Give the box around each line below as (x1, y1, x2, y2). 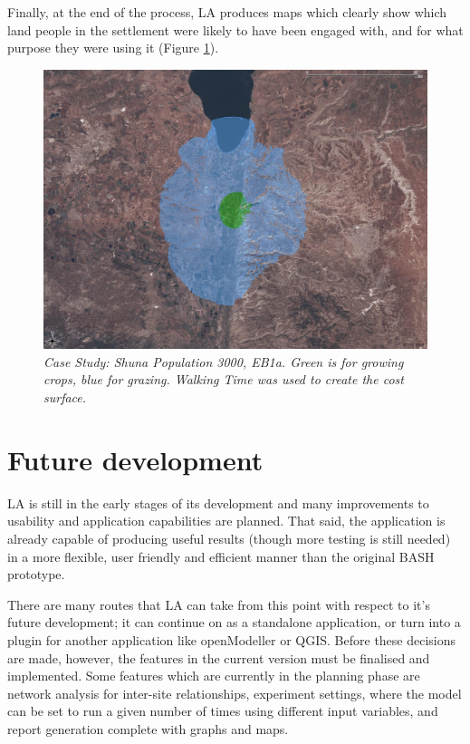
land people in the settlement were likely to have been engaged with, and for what (7, 20, 464, 39)
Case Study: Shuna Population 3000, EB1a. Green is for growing (43, 352, 404, 371)
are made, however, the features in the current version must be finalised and (7, 648, 430, 667)
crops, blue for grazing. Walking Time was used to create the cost (43, 370, 404, 389)
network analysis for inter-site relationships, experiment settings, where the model (7, 683, 462, 702)
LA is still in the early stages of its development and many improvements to (7, 493, 429, 512)
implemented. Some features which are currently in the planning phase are (7, 666, 420, 685)
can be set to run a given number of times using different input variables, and (7, 701, 438, 720)
